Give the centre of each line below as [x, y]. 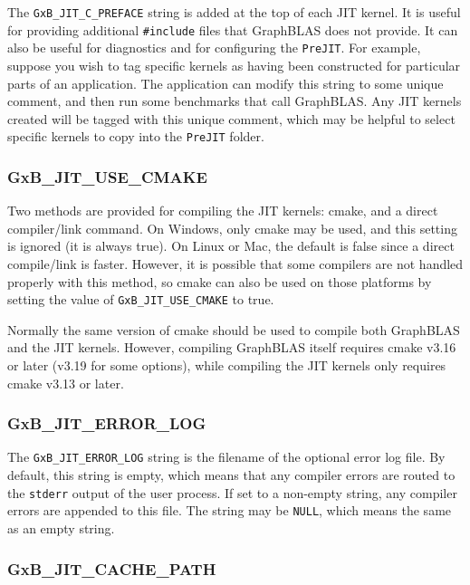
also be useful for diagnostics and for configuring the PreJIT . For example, [214, 48]
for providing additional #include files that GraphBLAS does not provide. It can [233, 29]
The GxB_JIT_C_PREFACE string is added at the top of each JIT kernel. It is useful [234, 12]
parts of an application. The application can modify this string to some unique [225, 83]
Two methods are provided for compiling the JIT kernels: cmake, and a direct [223, 211]
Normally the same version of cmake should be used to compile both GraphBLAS [234, 329]
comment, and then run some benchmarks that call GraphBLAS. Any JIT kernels [235, 101]
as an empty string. [61, 528]
